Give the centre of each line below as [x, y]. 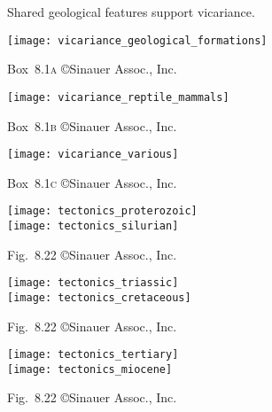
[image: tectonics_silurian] [93, 226]
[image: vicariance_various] [93, 155]
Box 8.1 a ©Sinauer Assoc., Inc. [92, 69]
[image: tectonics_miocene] [90, 369]
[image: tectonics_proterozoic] [102, 211]
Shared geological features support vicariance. [131, 12]
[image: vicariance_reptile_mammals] [118, 97]
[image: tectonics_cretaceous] [99, 297]
